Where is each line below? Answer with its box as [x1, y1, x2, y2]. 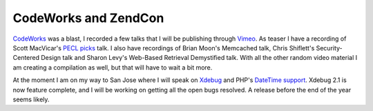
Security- [316, 43, 343, 52]
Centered [12, 54, 40, 62]
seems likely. [12, 95, 50, 103]
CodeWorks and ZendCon [12, 10, 164, 26]
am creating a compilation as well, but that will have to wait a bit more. [12, 63, 213, 72]
